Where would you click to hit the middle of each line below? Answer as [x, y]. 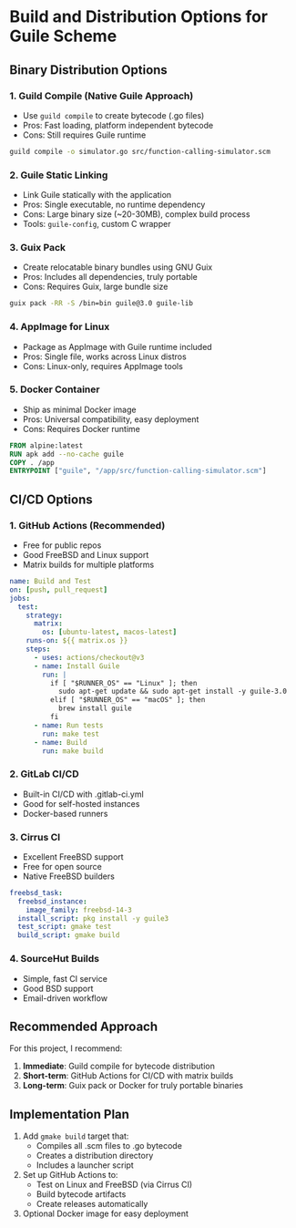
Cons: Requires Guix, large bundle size [95, 287]
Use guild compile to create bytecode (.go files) [113, 115]
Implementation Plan [70, 1114]
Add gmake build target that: [76, 1136]
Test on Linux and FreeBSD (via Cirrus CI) [114, 1185]
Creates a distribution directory [95, 1156]
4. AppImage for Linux [60, 327]
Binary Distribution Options [89, 70]
